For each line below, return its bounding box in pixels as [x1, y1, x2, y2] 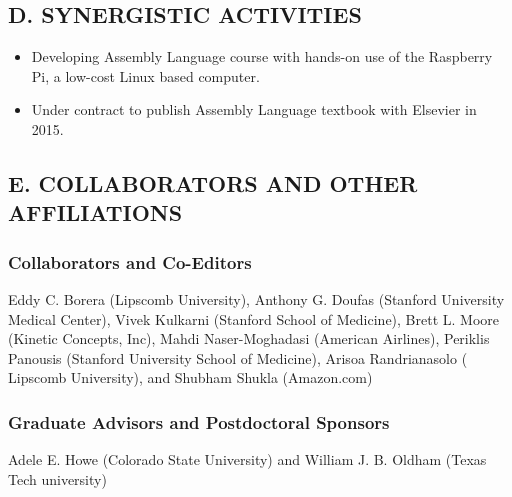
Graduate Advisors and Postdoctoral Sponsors [8, 409, 390, 434]
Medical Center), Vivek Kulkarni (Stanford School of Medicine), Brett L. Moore [8, 308, 500, 329]
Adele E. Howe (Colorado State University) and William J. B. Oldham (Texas [8, 449, 487, 470]
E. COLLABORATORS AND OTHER [8, 167, 418, 198]
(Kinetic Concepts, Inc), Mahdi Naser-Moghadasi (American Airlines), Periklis [8, 328, 490, 349]
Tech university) [8, 468, 107, 489]
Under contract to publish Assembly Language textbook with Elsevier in [31, 99, 477, 120]
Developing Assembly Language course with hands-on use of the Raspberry [31, 46, 493, 67]
